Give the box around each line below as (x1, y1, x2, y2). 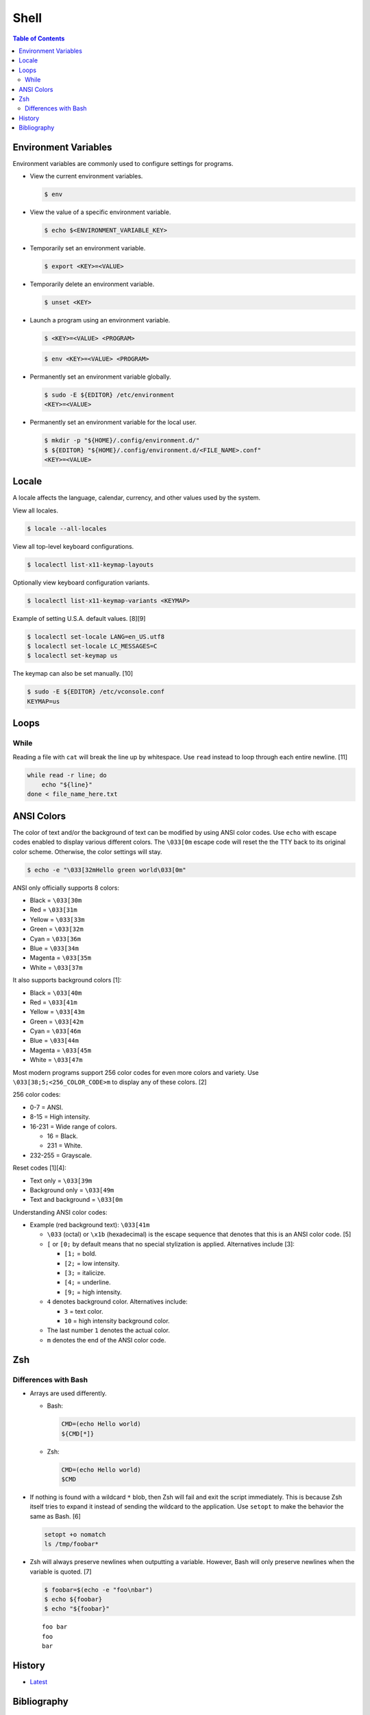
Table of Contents (12, 34, 65, 43)
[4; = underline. (64, 1278, 111, 1286)
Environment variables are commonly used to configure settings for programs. (12, 159, 234, 167)
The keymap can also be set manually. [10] (12, 670, 134, 678)
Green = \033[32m (29, 925, 84, 933)
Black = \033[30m (29, 896, 82, 904)
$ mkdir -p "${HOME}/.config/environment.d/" (44, 436, 200, 445)
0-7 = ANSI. (29, 1103, 63, 1111)
